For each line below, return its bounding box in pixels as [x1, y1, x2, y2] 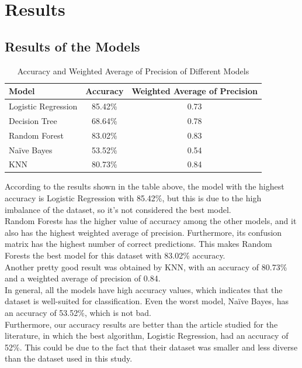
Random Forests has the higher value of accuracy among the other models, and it [5, 215, 297, 227]
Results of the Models [5, 37, 140, 55]
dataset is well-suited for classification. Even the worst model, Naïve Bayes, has [5, 295, 289, 307]
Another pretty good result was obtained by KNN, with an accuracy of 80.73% [5, 260, 287, 273]
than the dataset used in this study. [5, 352, 133, 364]
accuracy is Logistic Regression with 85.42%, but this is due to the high [5, 192, 262, 204]
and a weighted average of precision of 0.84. [5, 272, 161, 284]
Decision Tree [9, 114, 57, 126]
